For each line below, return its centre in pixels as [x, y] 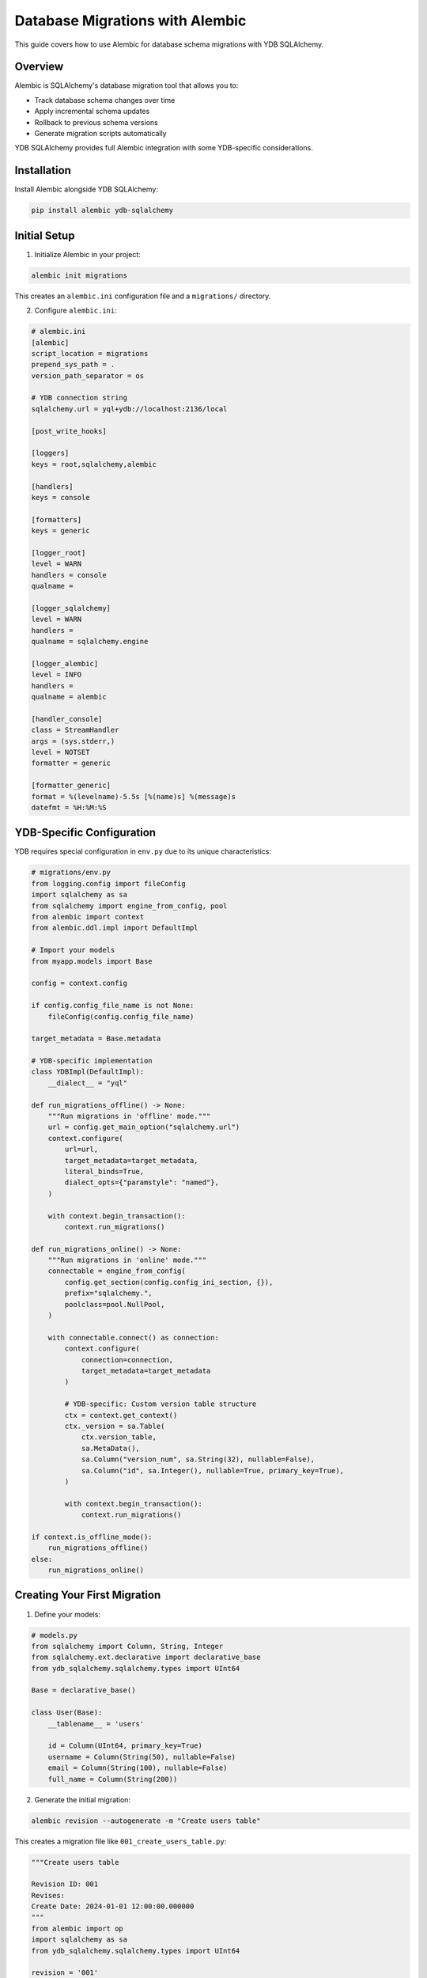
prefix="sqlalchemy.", [109, 1293]
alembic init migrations [79, 275]
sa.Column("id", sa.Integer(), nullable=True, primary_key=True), [212, 1470]
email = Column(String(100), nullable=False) [138, 1768]
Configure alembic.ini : [76, 311]
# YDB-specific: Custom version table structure [161, 1404]
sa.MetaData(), [110, 1448]
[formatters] [57, 519]
